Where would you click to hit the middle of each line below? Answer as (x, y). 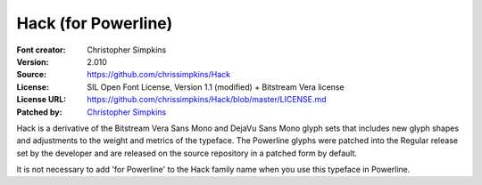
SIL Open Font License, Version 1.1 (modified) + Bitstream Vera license (216, 87)
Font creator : (41, 50)
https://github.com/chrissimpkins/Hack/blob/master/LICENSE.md (207, 100)
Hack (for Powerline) (95, 23)
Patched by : (39, 112)
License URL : (42, 100)
